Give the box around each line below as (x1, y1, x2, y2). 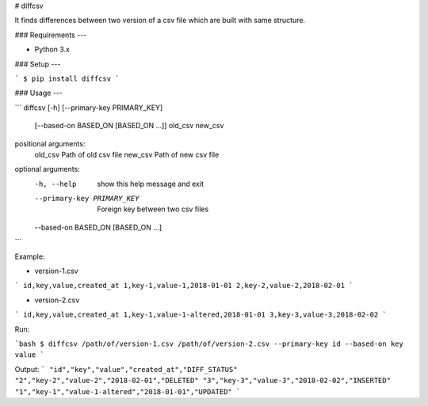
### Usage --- (14, 88, 63, 98)
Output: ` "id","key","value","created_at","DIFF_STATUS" (14, 364, 238, 374)
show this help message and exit (97, 179, 204, 188)
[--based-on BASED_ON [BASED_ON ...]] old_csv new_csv (34, 121, 224, 131)
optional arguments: (14, 165, 81, 174)
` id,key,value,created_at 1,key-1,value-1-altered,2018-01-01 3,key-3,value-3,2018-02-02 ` (14, 310, 388, 320)
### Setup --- (14, 59, 61, 69)
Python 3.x (34, 44, 71, 55)
